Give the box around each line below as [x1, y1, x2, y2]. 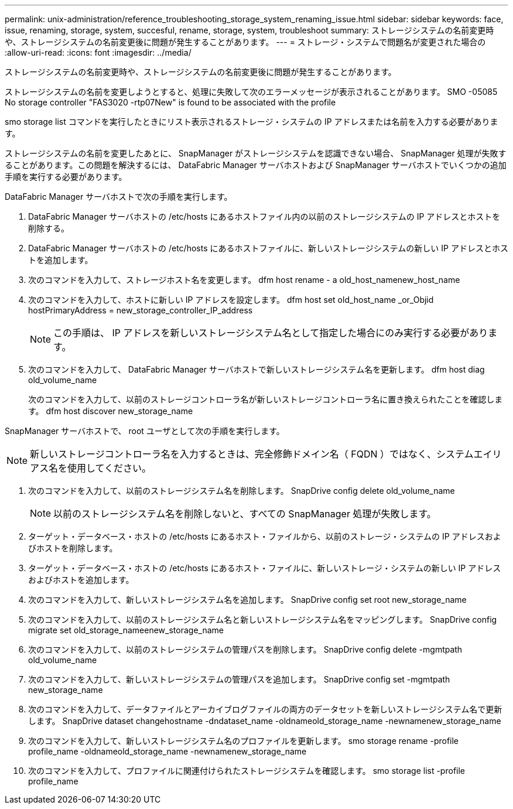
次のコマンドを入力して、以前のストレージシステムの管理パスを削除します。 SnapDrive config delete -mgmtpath [28, 644, 463, 654]
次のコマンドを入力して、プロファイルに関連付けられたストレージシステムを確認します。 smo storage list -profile [28, 766, 466, 776]
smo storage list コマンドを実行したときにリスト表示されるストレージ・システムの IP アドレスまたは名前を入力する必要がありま [5, 117, 498, 127]
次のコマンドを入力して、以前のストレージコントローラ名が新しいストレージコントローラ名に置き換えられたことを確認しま [28, 394, 503, 404]
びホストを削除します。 [28, 543, 118, 553]
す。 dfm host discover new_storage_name [28, 406, 193, 416]
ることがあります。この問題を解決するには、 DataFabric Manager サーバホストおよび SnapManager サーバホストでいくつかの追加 [5, 160, 507, 170]
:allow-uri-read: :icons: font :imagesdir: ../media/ [5, 47, 191, 57]
